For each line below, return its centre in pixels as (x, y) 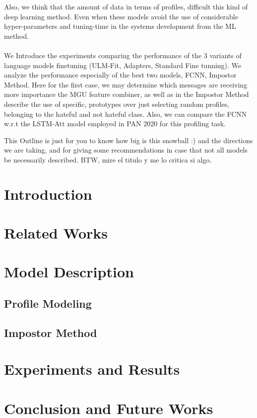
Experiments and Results (92, 369)
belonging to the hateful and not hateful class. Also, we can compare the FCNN (126, 114)
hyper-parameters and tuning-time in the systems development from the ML (120, 26)
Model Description (69, 272)
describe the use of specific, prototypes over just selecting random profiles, (117, 104)
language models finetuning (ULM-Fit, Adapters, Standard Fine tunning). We (123, 65)
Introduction (48, 194)
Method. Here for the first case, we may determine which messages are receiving (126, 84)
